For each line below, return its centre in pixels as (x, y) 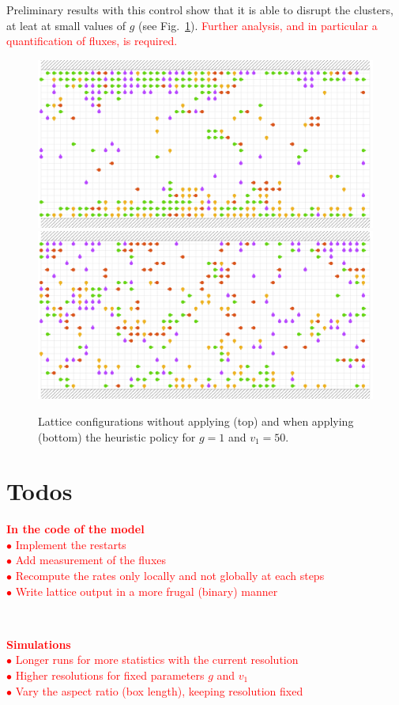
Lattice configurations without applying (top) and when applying (196, 421)
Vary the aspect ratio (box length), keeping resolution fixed (159, 690)
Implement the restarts (71, 544)
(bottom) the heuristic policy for (117, 436)
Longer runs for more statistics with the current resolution (157, 660)
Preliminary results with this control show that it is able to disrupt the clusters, (200, 9)
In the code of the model (75, 529)
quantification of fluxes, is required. (92, 41)
